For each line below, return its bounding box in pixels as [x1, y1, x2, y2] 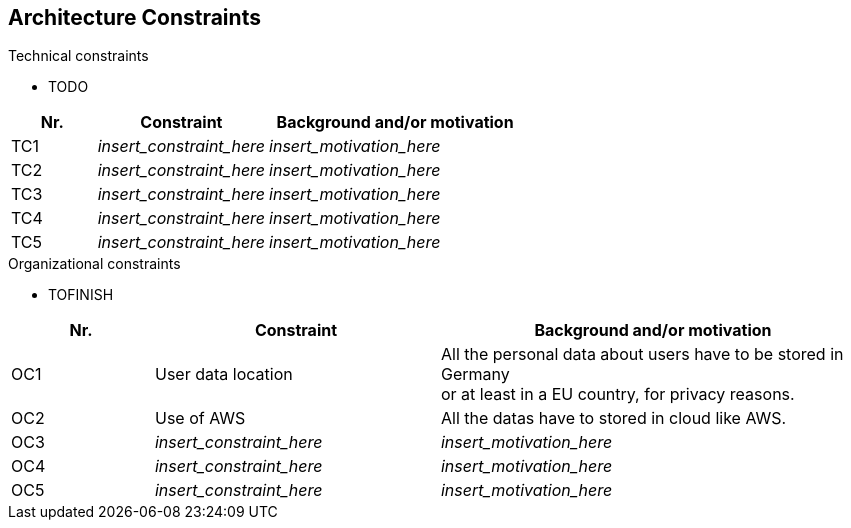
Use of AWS [154, 408, 246, 429]
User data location [154, 364, 293, 385]
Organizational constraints [8, 255, 181, 273]
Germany [440, 364, 510, 385]
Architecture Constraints [8, 5, 261, 30]
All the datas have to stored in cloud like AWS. [440, 408, 787, 429]
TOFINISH [48, 286, 114, 304]
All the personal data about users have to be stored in [440, 344, 844, 365]
